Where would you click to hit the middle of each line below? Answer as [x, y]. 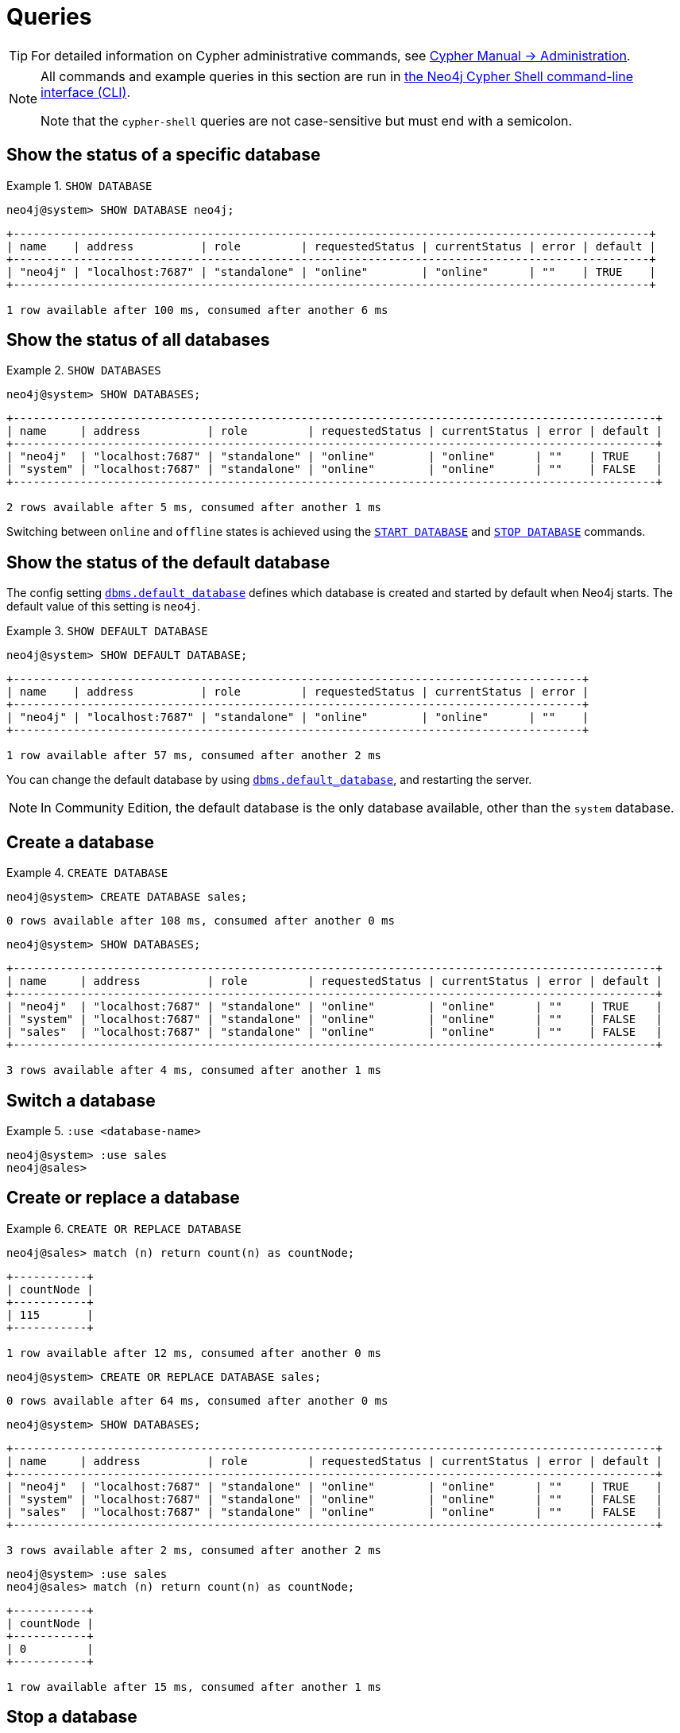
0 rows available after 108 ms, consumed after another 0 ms [201, 921]
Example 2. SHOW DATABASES [84, 370]
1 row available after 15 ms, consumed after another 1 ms [194, 1686]
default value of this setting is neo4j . [104, 607]
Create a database [80, 842]
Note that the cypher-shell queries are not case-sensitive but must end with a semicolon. [307, 120]
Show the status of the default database [168, 562]
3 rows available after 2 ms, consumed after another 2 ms [194, 1550]
